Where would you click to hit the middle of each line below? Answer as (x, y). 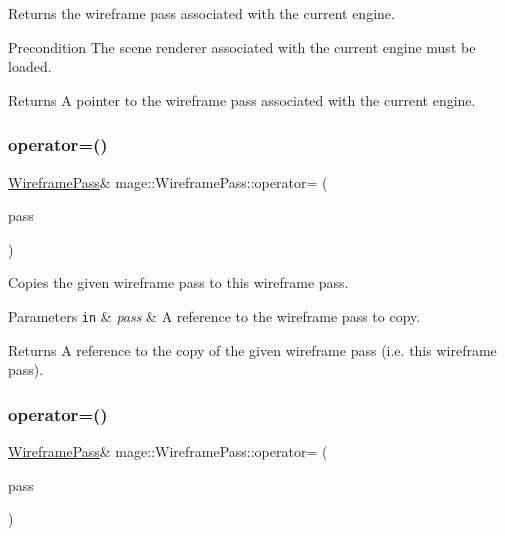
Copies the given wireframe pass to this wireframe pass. (178, 282)
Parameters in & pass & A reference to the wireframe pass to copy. (214, 315)
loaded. (30, 66)
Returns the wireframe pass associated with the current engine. (201, 13)
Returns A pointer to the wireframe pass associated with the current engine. (242, 99)
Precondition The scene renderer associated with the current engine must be (242, 46)
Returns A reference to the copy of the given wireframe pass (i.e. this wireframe (252, 349)
